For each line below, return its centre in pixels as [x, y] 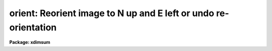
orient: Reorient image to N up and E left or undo [112, 13]
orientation [33, 27]
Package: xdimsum [30, 42]
